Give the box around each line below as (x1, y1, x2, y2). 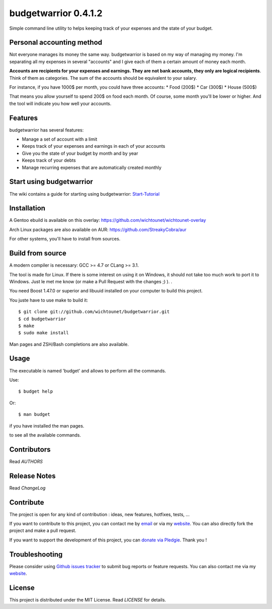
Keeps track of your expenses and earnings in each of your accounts (22, 143, 166, 149)
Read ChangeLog (9, 484, 46, 491)
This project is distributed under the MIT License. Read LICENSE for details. (9, 597, 166, 603)
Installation (9, 204, 45, 213)
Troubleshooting (9, 550, 63, 559)
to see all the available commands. (9, 432, 82, 438)
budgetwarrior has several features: (9, 127, 84, 133)
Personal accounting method (9, 38, 103, 47)
